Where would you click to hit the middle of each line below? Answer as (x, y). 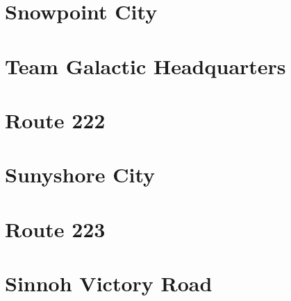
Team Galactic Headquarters (145, 66)
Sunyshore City (80, 174)
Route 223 (55, 229)
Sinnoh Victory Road (109, 283)
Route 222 (55, 120)
